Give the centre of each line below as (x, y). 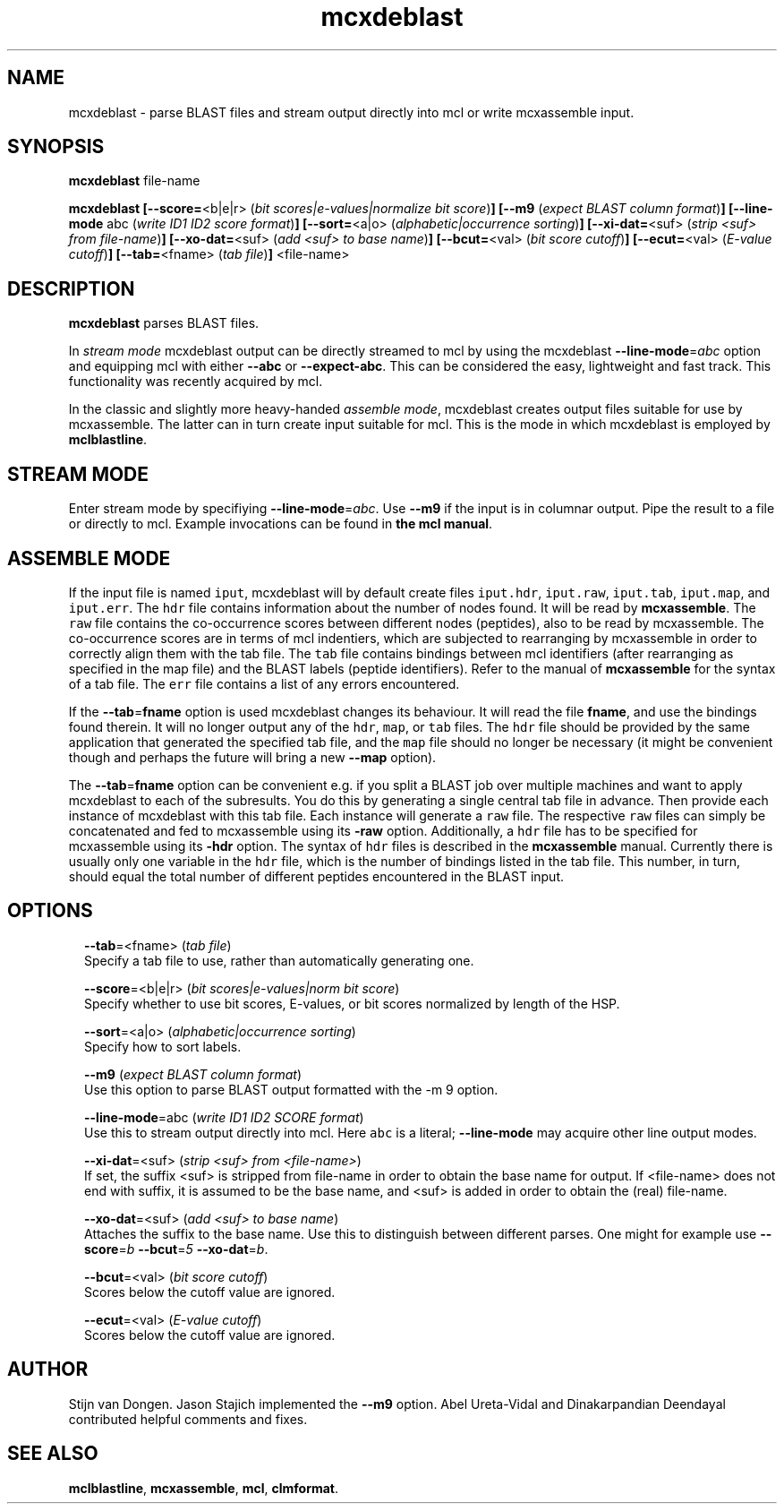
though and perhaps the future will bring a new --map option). (252, 757)
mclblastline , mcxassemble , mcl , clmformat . (204, 1488)
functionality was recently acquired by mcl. (196, 382)
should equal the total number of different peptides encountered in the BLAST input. (316, 876)
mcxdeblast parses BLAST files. (164, 323)
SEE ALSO (53, 1454)
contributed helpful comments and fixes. (188, 1419)
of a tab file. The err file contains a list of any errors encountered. (264, 683)
